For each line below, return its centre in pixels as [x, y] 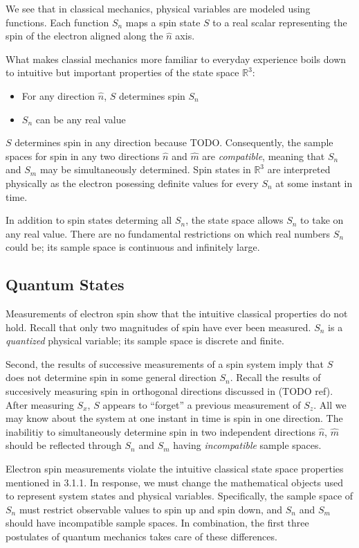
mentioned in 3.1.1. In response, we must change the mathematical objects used [175, 482]
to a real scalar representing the [280, 22]
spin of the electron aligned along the [84, 36]
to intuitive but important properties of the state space [122, 72]
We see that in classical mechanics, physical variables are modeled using [158, 8]
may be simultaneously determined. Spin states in [145, 169]
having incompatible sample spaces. [247, 445]
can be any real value [81, 119]
